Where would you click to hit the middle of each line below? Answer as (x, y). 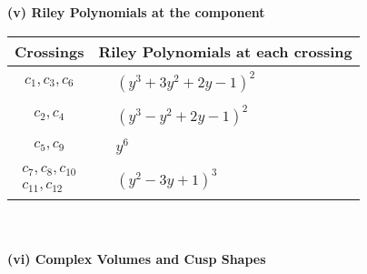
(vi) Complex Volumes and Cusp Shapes (137, 258)
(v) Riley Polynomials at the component (136, 12)
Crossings (50, 51)
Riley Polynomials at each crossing (225, 51)
